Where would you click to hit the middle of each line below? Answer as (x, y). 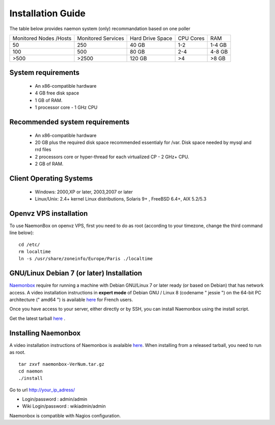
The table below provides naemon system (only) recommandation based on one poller (100, 29)
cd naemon (31, 371)
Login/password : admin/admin (55, 399)
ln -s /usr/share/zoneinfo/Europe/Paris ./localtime (86, 259)
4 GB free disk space (57, 93)
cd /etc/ (29, 244)
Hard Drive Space (151, 38)
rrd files (43, 149)
